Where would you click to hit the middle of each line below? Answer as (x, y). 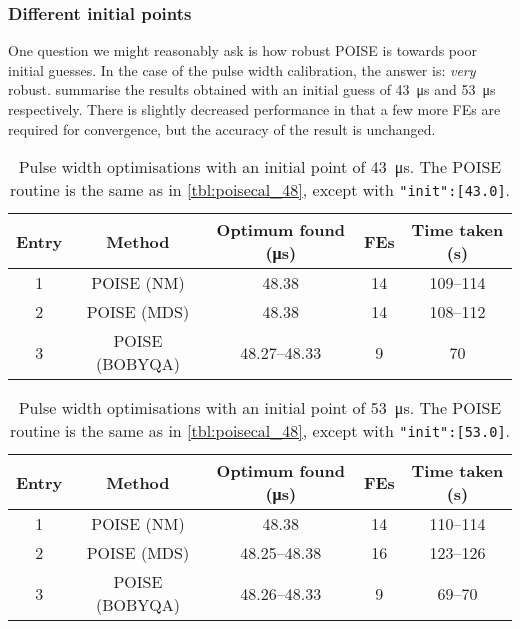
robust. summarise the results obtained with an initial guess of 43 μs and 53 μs (252, 89)
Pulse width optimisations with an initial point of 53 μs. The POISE (260, 408)
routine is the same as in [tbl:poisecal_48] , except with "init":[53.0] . (260, 431)
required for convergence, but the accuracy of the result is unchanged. (222, 128)
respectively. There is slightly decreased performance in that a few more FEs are (254, 109)
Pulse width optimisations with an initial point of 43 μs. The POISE (260, 167)
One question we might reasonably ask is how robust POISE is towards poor (242, 50)
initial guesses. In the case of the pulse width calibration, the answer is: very (242, 69)
